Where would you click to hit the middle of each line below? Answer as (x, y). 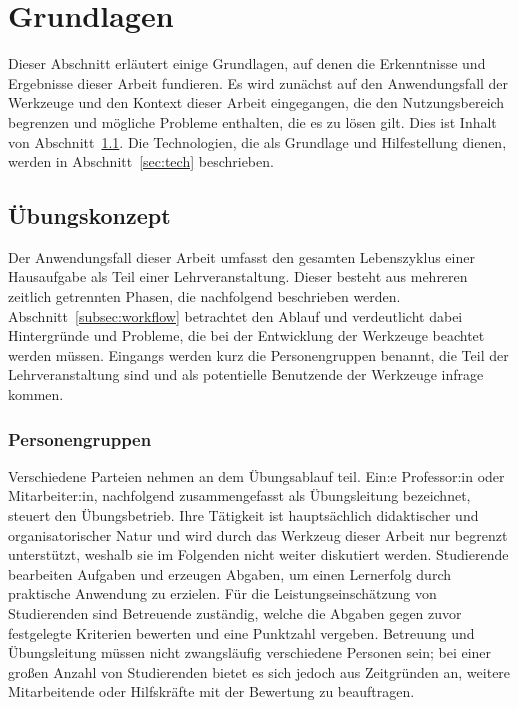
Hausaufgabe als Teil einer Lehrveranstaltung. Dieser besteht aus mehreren (238, 276)
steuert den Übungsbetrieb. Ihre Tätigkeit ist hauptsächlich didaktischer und (243, 515)
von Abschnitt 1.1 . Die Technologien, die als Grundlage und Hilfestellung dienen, (257, 141)
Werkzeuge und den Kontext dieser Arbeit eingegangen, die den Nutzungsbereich (256, 102)
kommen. (36, 394)
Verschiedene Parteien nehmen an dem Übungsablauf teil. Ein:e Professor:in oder (256, 475)
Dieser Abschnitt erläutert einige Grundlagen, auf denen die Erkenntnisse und (247, 63)
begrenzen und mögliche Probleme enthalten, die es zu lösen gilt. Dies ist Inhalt (252, 121)
